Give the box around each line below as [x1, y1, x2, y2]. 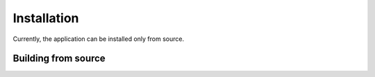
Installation [12, 10, 79, 26]
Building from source [12, 53, 106, 65]
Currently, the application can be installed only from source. [12, 35, 184, 43]
